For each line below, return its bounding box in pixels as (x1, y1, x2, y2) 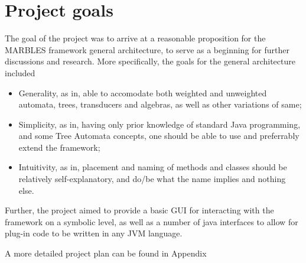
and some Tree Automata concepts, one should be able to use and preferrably (18, 129, 300, 142)
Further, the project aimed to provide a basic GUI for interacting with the (5, 204, 274, 216)
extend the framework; (18, 141, 100, 153)
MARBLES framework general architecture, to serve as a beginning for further (5, 43, 289, 56)
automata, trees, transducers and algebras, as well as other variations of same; (18, 98, 302, 111)
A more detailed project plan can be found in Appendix (5, 247, 207, 259)
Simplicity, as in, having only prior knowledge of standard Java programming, (18, 118, 301, 130)
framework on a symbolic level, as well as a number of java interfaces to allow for (5, 215, 298, 228)
